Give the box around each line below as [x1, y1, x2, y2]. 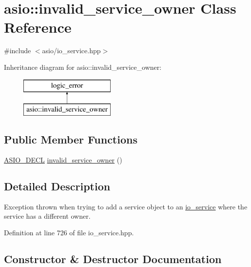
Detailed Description [4, 178, 111, 193]
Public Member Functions [4, 132, 137, 147]
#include [4, 45, 31, 56]
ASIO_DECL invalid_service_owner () [4, 154, 122, 164]
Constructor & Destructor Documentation [4, 251, 222, 266]
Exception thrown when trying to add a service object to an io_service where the [4, 201, 248, 211]
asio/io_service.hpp [42, 45, 101, 56]
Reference [4, 17, 72, 37]
